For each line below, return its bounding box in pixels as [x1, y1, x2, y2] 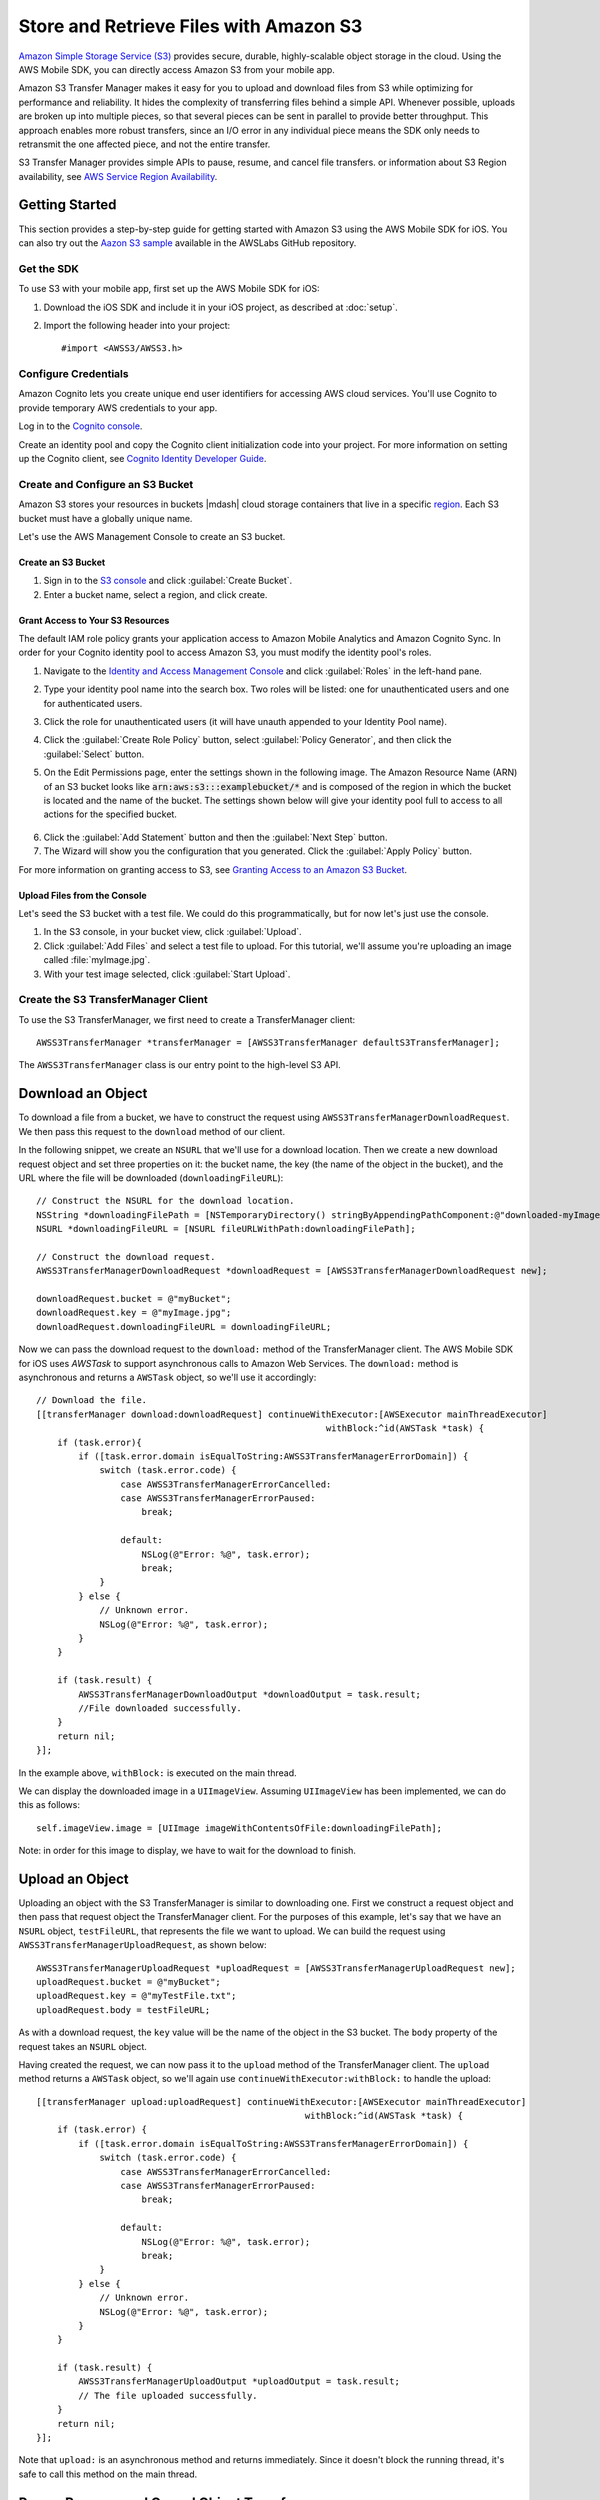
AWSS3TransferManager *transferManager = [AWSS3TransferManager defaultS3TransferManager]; [36, 1037, 500, 1049]
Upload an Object [18, 1870, 129, 1887]
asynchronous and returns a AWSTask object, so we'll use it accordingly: [18, 1371, 317, 1383]
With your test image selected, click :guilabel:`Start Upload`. [43, 968, 291, 980]
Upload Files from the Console [18, 889, 147, 901]
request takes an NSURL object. [18, 2040, 147, 2052]
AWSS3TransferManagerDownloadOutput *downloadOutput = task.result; [78, 1688, 422, 1700]
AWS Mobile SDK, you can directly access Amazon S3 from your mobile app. [18, 63, 335, 75]
